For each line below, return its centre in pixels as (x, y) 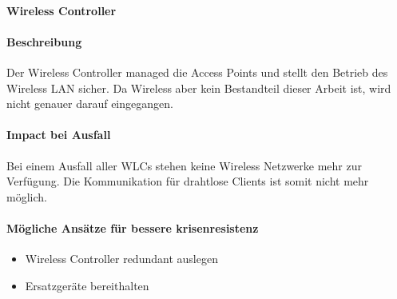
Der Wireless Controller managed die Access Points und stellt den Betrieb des (197, 72)
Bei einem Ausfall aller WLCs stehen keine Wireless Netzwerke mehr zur (184, 165)
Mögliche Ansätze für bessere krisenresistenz (133, 227)
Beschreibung (44, 41)
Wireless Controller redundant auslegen (121, 259)
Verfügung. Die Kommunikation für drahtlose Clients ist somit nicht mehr (188, 181)
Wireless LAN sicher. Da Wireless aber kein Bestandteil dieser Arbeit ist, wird (199, 88)
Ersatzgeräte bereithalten (87, 285)
